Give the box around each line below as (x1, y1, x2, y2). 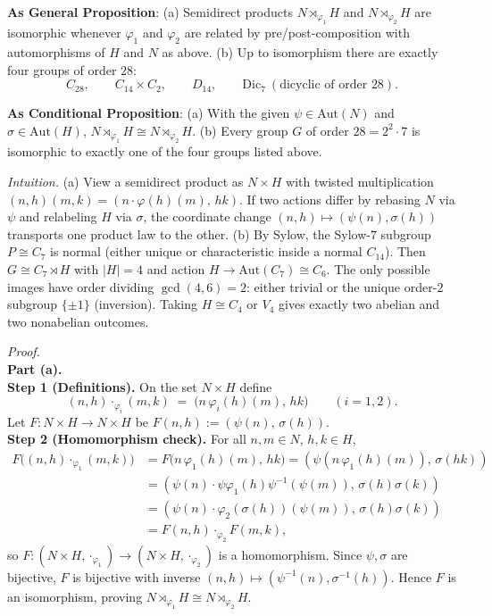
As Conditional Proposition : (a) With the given (7, 104, 290, 122)
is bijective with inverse (72, 567, 201, 586)
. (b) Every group (192, 121, 288, 139)
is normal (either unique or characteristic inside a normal (50, 242, 363, 261)
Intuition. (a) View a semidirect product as (7, 171, 244, 190)
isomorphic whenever (7, 23, 121, 42)
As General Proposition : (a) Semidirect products (7, 3, 293, 21)
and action (146, 259, 205, 278)
